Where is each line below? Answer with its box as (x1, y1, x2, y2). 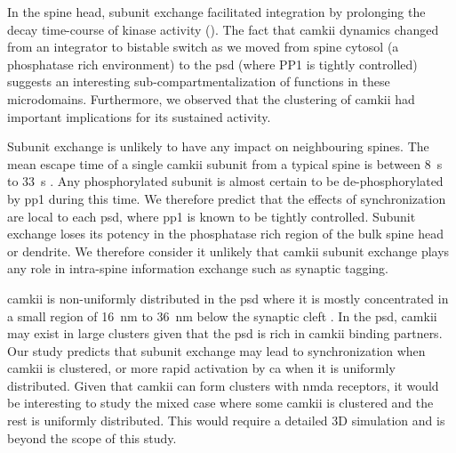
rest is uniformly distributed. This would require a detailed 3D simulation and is (7, 411, 445, 430)
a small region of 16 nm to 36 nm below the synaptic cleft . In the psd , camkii (7, 306, 437, 325)
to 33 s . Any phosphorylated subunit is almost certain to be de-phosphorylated (7, 172, 444, 190)
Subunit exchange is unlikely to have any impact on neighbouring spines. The (7, 137, 429, 156)
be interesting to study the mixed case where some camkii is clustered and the (7, 393, 434, 412)
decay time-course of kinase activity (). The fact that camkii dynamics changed (7, 20, 439, 38)
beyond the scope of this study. (7, 428, 177, 447)
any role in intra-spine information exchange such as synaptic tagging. (7, 259, 389, 278)
